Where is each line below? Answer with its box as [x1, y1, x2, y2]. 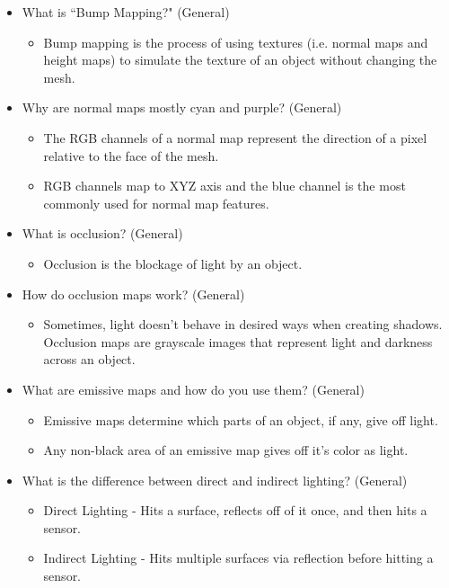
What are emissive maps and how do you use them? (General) [22, 379, 365, 398]
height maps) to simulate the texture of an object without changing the [43, 50, 437, 69]
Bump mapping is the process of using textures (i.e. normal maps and [43, 32, 428, 51]
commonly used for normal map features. [43, 193, 269, 212]
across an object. [43, 350, 136, 369]
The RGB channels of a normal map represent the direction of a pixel [43, 128, 427, 147]
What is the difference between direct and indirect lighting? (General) [22, 470, 408, 489]
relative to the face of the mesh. [43, 146, 219, 165]
